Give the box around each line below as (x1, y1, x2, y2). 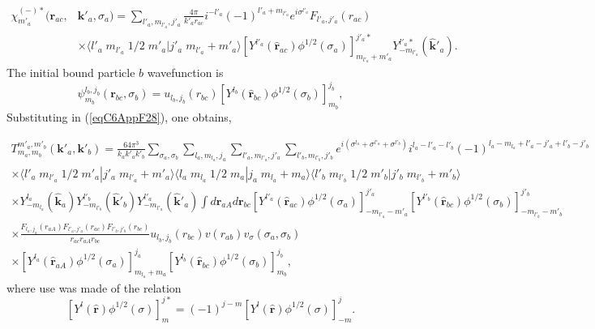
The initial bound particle (6, 64, 135, 81)
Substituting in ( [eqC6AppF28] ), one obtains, (6, 108, 232, 125)
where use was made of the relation (6, 279, 182, 296)
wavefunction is (147, 64, 224, 81)
